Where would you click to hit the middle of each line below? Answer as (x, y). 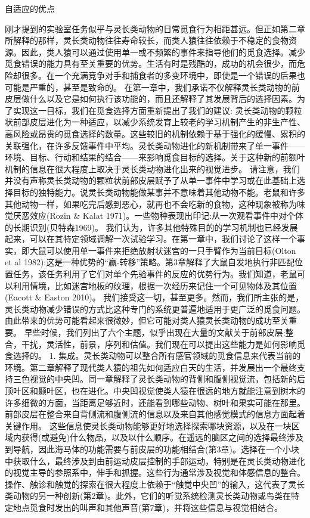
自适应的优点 (30, 8)
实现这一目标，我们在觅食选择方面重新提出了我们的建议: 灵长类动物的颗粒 (157, 110)
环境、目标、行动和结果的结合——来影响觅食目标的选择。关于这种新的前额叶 (155, 157)
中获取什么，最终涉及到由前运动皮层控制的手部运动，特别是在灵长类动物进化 (155, 460)
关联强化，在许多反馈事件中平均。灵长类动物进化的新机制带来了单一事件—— (155, 145)
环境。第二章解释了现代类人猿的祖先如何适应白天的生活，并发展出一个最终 (151, 367)
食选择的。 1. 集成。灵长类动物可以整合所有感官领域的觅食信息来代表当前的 (153, 356)
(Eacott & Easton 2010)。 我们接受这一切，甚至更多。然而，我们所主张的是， (154, 297)
